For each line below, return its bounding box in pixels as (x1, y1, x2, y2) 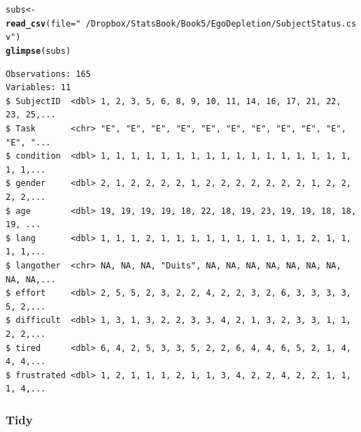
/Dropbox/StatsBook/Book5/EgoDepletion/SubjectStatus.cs (85, 18, 357, 29)
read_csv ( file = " (6, 18, 81, 29)
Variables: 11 (6, 82, 71, 93)
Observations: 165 (6, 69, 91, 79)
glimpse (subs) (6, 45, 71, 56)
